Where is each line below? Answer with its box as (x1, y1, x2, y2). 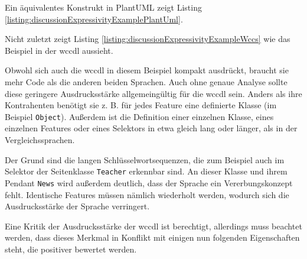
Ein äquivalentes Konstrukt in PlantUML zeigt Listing (5, 1, 202, 13)
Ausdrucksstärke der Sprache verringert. (5, 200, 150, 212)
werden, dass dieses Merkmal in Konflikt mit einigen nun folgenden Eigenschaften (5, 231, 300, 244)
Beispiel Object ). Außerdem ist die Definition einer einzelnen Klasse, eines (5, 110, 274, 122)
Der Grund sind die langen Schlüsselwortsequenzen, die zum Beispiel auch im (5, 153, 285, 166)
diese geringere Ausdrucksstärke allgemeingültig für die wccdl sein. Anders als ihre (5, 87, 302, 99)
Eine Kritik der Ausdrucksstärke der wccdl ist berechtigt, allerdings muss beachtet (5, 219, 302, 232)
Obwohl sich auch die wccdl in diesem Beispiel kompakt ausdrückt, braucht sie (5, 64, 289, 76)
